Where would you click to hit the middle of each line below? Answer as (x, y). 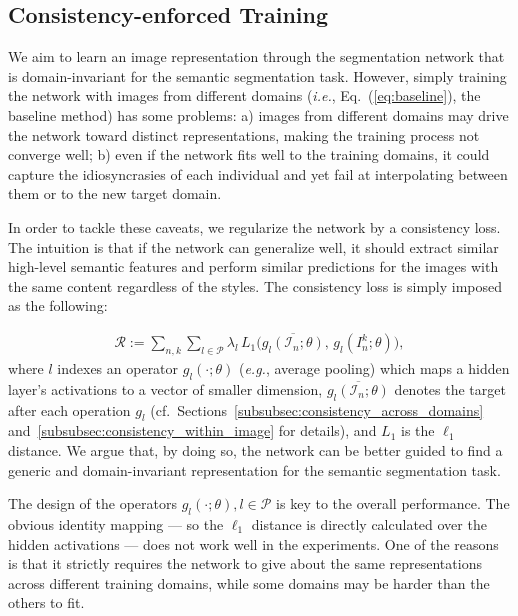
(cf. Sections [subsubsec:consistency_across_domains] (317, 409)
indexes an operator (118, 367)
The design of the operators (93, 503)
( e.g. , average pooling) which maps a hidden (374, 367)
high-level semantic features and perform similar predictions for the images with (253, 266)
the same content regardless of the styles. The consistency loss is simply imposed (255, 285)
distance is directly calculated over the (369, 523)
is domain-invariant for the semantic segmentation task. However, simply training (257, 75)
